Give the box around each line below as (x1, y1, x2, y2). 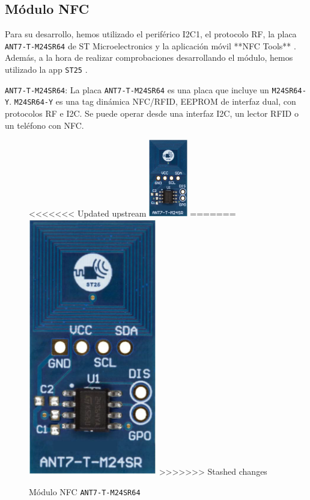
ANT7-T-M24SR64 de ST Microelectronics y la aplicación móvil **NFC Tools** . (5, 39, 296, 52)
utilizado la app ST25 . (5, 63, 88, 76)
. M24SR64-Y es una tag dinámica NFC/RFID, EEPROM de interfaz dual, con (9, 95, 296, 108)
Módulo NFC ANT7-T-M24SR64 (29, 486, 141, 498)
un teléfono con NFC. (5, 119, 84, 131)
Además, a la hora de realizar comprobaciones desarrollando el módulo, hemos (5, 51, 293, 64)
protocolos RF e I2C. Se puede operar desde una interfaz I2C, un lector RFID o (5, 107, 299, 120)
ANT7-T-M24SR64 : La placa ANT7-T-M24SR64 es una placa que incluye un (5, 83, 269, 96)
